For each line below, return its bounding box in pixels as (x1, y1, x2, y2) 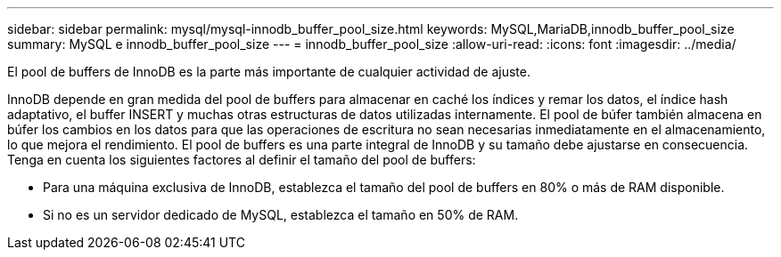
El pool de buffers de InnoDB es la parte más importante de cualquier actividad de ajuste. (7, 64, 530, 79)
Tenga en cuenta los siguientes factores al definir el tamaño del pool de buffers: (7, 152, 476, 167)
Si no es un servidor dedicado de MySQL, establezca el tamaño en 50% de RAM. (43, 207, 519, 222)
